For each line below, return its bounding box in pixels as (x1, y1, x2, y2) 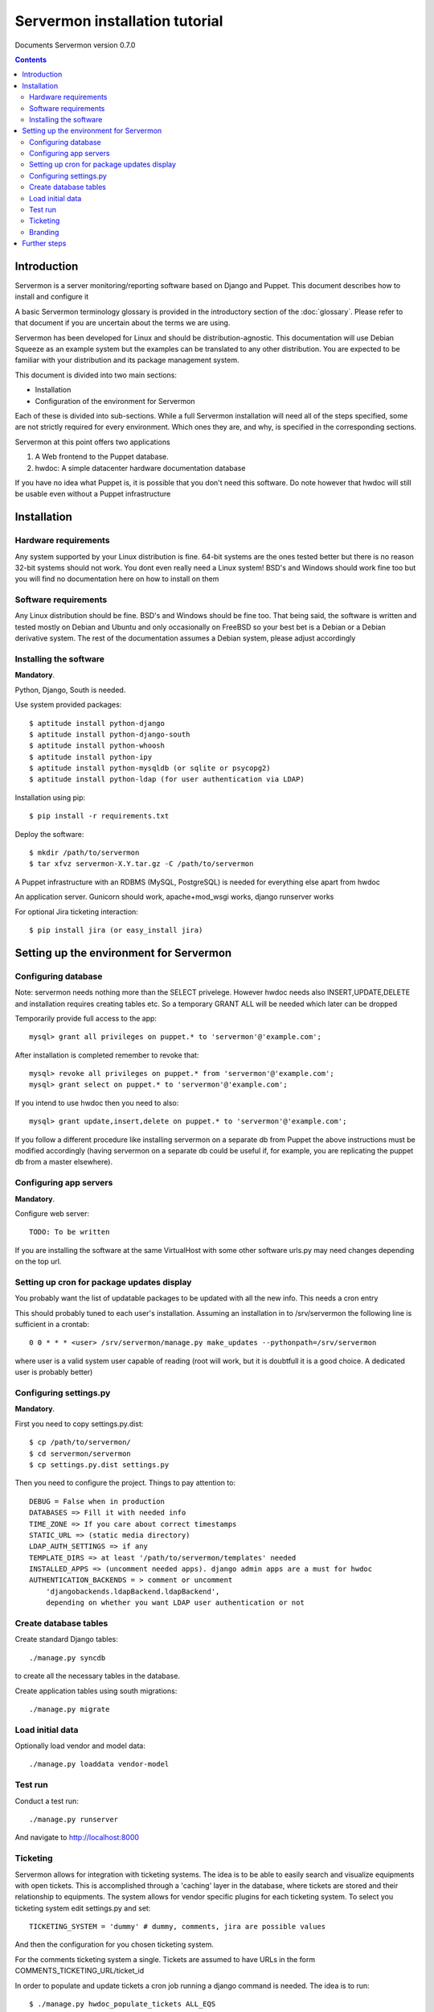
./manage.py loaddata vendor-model (29, 1759, 170, 1769)
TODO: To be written (29, 1227, 110, 1237)
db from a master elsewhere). (14, 1157, 113, 1167)
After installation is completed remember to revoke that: (14, 1050, 199, 1060)
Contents (14, 55, 47, 64)
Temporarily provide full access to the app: (14, 1013, 157, 1023)
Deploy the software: (14, 829, 84, 839)
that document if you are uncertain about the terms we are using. (14, 318, 231, 328)
